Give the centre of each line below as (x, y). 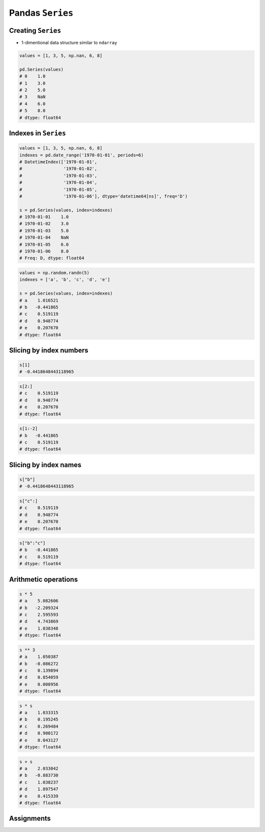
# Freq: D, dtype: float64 (52, 258)
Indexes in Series (38, 133)
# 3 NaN (32, 97)
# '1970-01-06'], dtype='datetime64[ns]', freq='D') (104, 196)
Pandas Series (41, 13)
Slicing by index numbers (49, 350)
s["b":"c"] (32, 543)
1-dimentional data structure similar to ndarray (69, 43)
